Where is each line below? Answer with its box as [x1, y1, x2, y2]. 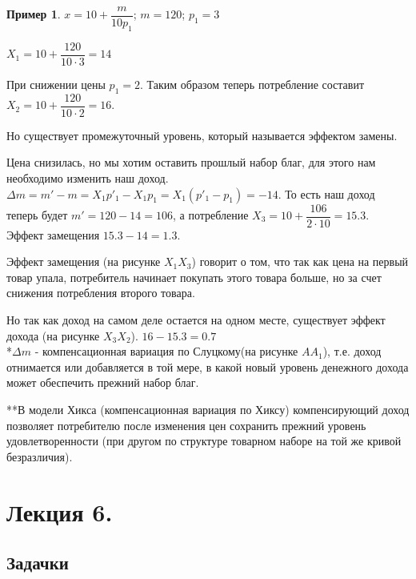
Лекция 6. [6, 495, 113, 528]
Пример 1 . [6, 6, 61, 22]
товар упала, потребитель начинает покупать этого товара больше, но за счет [6, 268, 382, 285]
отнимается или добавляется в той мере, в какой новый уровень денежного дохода [6, 358, 409, 375]
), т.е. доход [322, 343, 382, 360]
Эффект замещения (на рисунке [6, 253, 161, 270]
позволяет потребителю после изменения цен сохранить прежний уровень [6, 416, 366, 433]
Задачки [6, 550, 69, 575]
